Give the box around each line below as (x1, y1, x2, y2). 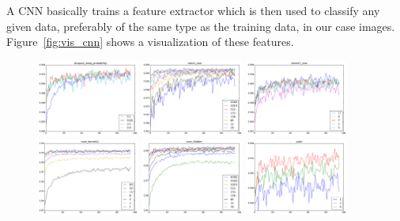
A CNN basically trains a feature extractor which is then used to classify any (6, 2, 380, 18)
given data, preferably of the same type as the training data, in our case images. (6, 17, 395, 34)
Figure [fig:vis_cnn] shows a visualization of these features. (6, 33, 294, 50)
